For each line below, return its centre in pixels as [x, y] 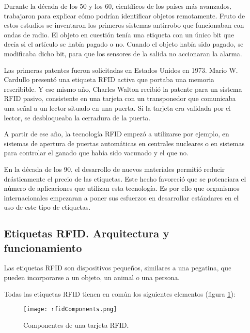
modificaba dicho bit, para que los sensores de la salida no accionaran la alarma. [123, 53]
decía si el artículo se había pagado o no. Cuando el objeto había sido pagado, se [124, 44]
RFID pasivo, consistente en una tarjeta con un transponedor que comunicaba [120, 98]
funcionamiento [43, 247]
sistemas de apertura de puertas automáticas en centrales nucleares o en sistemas [124, 143]
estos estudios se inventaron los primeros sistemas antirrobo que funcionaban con [124, 25]
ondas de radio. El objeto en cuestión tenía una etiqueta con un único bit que [119, 34]
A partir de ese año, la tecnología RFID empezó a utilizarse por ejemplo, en [117, 134]
